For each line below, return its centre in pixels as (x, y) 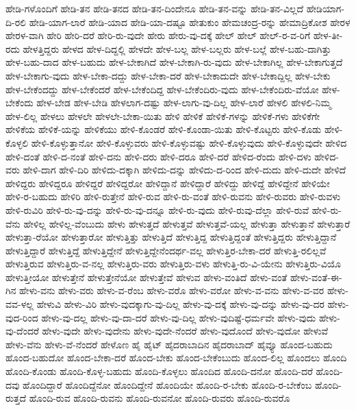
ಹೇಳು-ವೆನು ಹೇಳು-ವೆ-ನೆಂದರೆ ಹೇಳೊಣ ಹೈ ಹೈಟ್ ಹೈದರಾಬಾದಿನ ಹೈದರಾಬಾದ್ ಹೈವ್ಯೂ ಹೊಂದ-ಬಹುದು (169, 344)
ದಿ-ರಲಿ (16, 22)
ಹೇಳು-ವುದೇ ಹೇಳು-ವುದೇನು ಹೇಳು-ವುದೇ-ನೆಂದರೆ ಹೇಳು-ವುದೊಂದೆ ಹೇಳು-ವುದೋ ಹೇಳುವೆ (185, 331)
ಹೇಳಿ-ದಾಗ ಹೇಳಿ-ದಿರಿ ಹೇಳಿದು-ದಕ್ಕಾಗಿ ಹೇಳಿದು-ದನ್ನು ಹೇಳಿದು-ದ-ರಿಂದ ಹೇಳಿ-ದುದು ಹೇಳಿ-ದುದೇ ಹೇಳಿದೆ (185, 170)
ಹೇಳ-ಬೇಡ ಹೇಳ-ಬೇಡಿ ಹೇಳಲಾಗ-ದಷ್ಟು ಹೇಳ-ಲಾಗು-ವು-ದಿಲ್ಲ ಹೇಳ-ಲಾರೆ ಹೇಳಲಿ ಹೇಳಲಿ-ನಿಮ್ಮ (184, 102)
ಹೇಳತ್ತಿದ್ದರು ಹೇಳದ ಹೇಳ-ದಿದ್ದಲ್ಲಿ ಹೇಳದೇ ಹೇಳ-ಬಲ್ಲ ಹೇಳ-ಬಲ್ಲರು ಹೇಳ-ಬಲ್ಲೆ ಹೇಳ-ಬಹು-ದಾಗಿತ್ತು (177, 48)
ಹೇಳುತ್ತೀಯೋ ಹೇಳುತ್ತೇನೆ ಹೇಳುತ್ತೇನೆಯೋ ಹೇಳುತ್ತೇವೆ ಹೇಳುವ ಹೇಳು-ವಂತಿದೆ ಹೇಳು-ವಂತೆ (147, 277)
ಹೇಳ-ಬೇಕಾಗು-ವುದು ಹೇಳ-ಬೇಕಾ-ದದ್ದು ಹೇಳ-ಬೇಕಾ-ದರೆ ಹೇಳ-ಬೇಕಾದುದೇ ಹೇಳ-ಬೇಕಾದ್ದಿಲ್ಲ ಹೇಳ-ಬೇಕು (168, 75)
